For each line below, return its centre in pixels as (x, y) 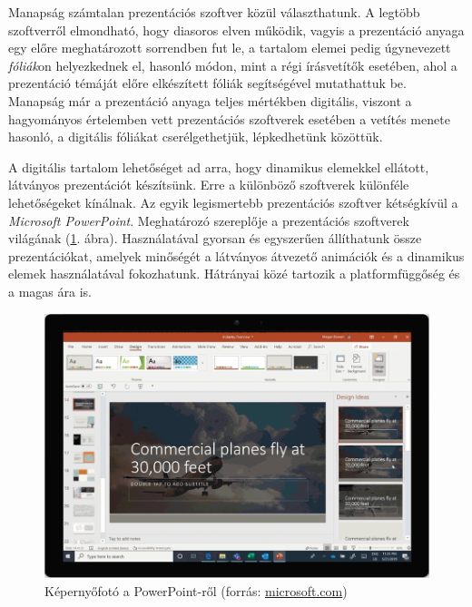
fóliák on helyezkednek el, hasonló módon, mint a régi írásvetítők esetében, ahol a (233, 65)
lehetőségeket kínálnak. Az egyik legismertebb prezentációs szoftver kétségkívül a (233, 202)
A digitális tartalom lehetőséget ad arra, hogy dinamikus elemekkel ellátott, (219, 166)
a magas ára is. (50, 291)
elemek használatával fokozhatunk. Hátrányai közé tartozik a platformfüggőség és (234, 274)
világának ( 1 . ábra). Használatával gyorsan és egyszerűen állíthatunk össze (215, 238)
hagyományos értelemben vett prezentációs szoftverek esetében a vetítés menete (229, 118)
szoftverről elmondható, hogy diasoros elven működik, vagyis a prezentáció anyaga (236, 29)
